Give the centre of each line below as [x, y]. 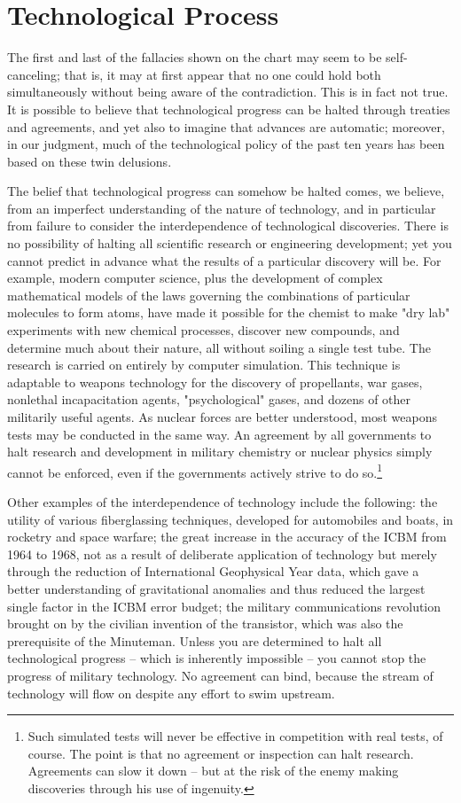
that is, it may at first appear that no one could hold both [223, 74]
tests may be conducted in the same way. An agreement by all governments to [219, 434]
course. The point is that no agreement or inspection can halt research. [221, 753]
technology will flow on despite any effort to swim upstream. [171, 693]
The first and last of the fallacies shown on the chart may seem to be [195, 57]
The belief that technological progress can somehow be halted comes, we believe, [226, 191]
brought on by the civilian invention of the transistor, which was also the [205, 624]
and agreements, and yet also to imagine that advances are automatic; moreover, [226, 126]
